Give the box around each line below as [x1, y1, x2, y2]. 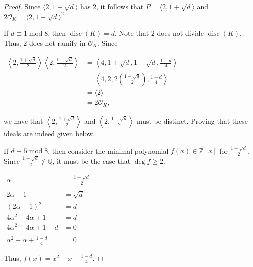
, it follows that [96, 1, 144, 11]
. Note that [115, 28, 149, 38]
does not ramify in [29, 37, 86, 48]
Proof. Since [4, 1, 41, 11]
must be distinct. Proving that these [136, 115, 248, 126]
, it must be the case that [52, 155, 131, 166]
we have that [4, 115, 43, 126]
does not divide [157, 28, 204, 38]
